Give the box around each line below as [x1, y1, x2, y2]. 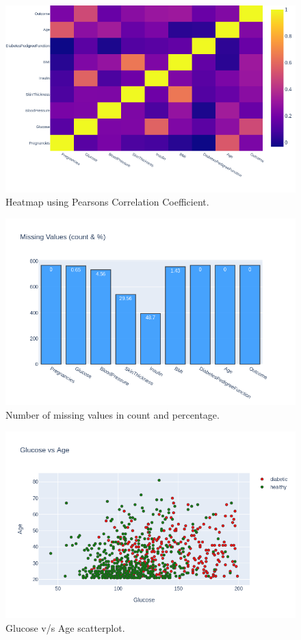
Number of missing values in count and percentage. [5, 407, 220, 421]
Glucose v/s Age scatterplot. [5, 620, 125, 635]
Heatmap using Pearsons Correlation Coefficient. [5, 195, 209, 209]
